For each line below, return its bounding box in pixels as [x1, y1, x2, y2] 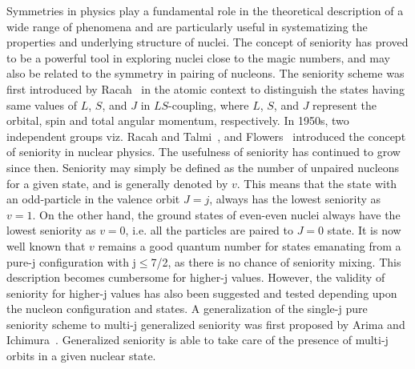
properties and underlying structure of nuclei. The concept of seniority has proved [6, 34, 409, 50]
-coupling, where [168, 96, 249, 113]
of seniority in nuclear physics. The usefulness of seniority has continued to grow [6, 143, 401, 160]
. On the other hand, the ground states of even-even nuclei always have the [32, 206, 401, 223]
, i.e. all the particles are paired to [125, 222, 294, 239]
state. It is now [327, 222, 401, 239]
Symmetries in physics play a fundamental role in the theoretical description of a [6, 2, 404, 18]
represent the [312, 96, 377, 113]
